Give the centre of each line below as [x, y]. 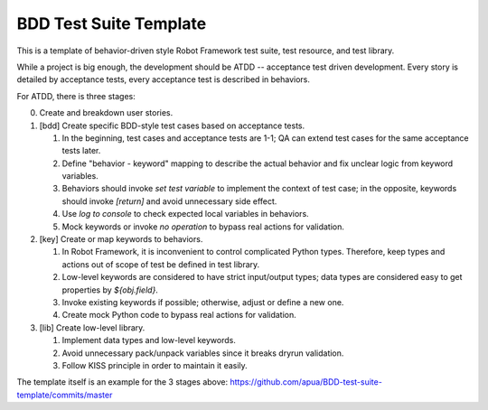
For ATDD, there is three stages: [76, 96]
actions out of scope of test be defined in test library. [161, 264]
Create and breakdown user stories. [106, 113]
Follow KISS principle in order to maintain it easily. [155, 365]
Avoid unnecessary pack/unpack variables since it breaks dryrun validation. [203, 353]
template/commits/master [65, 395]
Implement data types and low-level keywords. [149, 340]
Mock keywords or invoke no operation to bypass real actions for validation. [203, 227]
